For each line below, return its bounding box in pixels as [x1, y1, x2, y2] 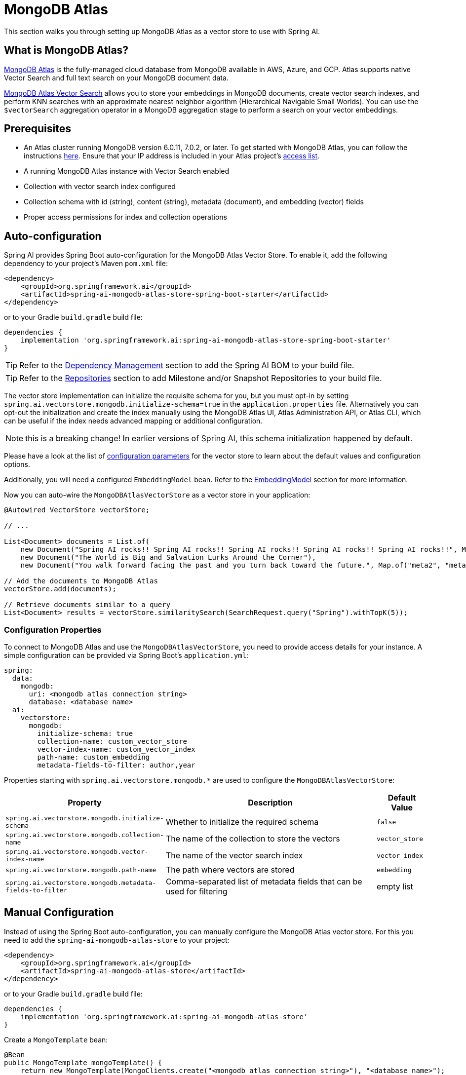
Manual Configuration [4, 906, 114, 919]
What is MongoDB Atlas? [4, 44, 129, 57]
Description [248, 798, 293, 808]
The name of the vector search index [165, 850, 303, 861]
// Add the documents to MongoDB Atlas [4, 577, 158, 585]
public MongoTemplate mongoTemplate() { [4, 1058, 162, 1067]
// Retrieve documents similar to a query [4, 601, 171, 609]
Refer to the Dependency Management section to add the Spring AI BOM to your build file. [19, 360, 354, 371]
